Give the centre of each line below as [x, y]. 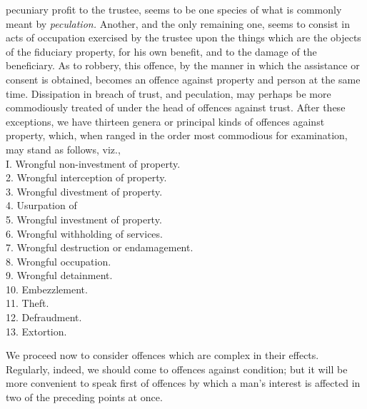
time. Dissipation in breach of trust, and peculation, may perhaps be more [169, 93]
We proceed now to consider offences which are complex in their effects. [162, 355]
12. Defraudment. [44, 317]
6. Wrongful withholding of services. [84, 233]
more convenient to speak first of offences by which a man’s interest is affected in [183, 383]
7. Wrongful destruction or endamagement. [100, 247]
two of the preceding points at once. [84, 397]
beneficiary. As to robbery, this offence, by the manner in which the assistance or [183, 65]
